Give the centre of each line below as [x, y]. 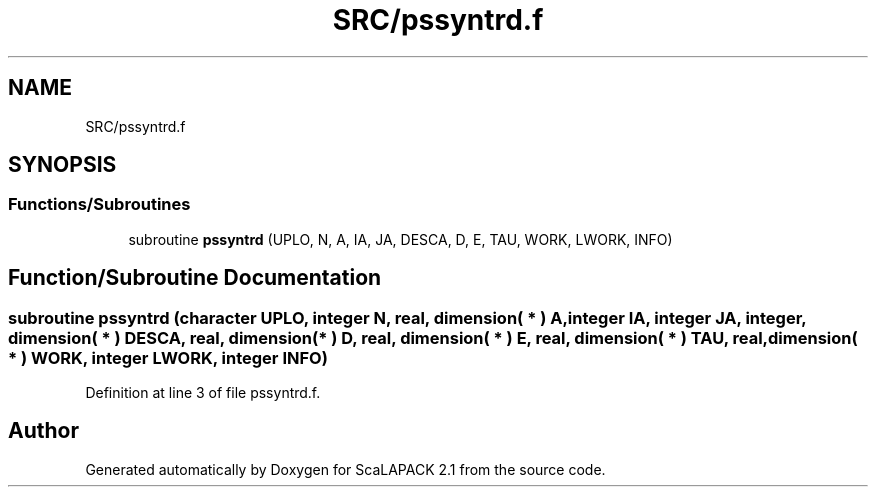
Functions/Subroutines [99, 204]
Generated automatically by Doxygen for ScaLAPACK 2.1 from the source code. [345, 469]
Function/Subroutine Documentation [195, 278]
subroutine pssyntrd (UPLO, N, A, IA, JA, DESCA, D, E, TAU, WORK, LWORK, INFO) [400, 239]
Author [43, 431]
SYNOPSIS [62, 165]
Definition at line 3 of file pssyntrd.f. [203, 393]
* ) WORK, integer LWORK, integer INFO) [168, 357]
